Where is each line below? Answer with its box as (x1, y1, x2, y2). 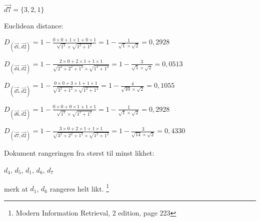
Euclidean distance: (4, 20, 63, 31)
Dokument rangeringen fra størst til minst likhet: (4, 148, 154, 158)
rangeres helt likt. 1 (49, 182, 109, 194)
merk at (4, 183, 28, 194)
